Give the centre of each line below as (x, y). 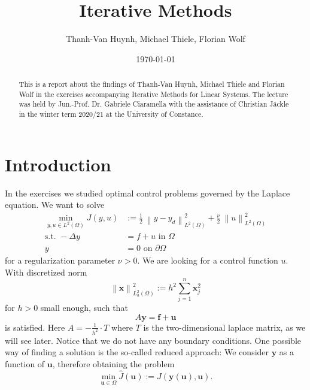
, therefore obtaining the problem (113, 364)
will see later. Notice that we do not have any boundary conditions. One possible (153, 340)
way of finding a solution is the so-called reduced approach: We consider (137, 352)
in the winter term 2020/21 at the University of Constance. (111, 114)
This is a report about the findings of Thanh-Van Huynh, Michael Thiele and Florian (152, 84)
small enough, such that (84, 308)
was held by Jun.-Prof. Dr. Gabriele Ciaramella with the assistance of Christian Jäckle (154, 104)
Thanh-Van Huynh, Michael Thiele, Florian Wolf (156, 39)
